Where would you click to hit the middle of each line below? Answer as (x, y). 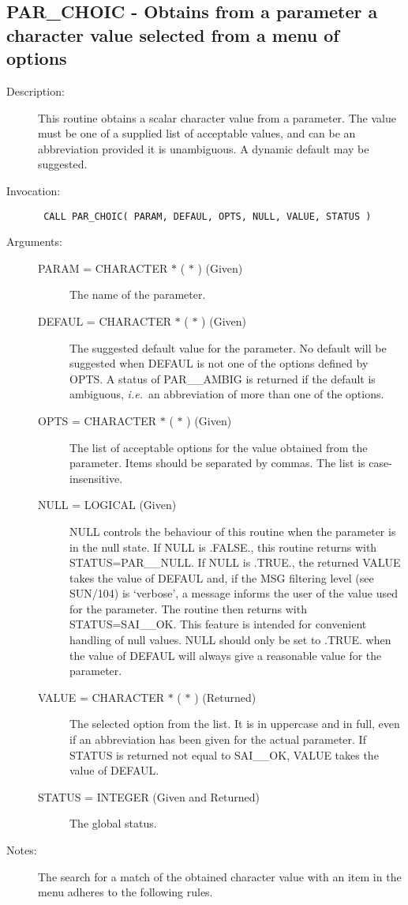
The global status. (113, 823)
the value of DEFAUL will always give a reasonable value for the (226, 655)
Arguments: (34, 241)
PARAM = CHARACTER (103, 268)
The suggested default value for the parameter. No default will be (228, 347)
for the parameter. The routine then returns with (188, 608)
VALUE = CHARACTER (101, 697)
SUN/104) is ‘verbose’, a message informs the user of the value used (234, 593)
